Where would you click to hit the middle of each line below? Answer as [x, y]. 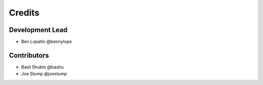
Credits [24, 13]
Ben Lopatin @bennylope [47, 42]
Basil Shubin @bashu [42, 67]
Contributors [29, 55]
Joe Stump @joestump [44, 74]
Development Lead [38, 30]
